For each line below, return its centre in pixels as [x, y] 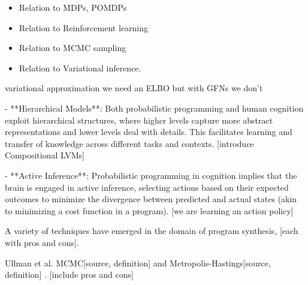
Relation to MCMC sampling [73, 48]
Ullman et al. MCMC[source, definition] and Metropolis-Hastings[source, [138, 262]
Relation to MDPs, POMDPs [73, 7]
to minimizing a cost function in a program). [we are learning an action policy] [149, 210]
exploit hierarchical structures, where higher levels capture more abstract [139, 120]
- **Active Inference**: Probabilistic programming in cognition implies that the [151, 175]
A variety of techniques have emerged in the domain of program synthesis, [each [152, 231]
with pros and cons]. [42, 242]
